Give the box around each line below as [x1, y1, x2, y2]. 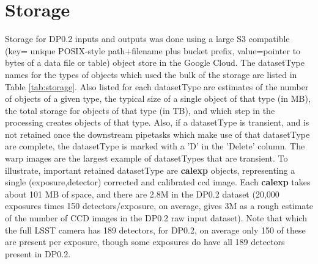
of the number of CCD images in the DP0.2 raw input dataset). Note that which [5, 212, 307, 224]
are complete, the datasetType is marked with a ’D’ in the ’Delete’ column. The [5, 140, 305, 152]
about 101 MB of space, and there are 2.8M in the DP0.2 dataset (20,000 [5, 187, 279, 200]
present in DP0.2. [5, 247, 71, 260]
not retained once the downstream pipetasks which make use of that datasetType [5, 127, 310, 140]
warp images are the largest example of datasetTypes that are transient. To [5, 152, 288, 165]
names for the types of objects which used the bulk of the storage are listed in [5, 68, 297, 80]
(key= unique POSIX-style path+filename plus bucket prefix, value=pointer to [5, 44, 301, 57]
